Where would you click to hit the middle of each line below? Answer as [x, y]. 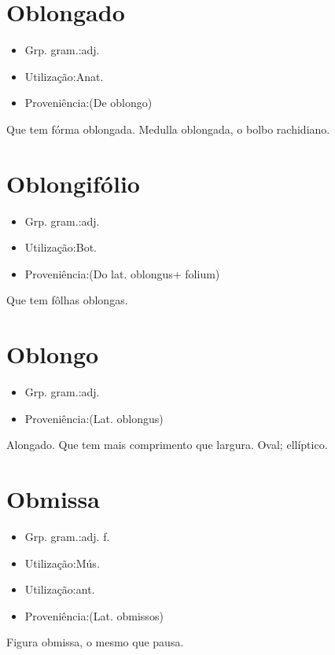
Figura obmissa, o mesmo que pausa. [95, 642]
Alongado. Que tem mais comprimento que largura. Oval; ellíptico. [167, 445]
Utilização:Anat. [64, 76]
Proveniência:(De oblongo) [88, 103]
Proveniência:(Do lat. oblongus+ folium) [122, 273]
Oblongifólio [73, 183]
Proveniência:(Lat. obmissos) [94, 615]
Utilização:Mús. [62, 563]
